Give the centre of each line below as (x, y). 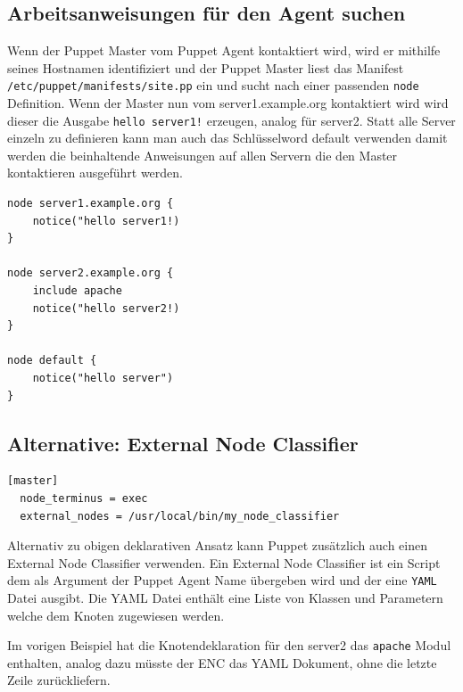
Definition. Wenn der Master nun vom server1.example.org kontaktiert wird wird (228, 103)
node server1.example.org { (91, 204)
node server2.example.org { (91, 273)
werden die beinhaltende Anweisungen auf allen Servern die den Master (203, 155)
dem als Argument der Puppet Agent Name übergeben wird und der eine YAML (222, 580)
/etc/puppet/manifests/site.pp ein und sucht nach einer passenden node (213, 85)
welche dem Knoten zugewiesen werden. (116, 615)
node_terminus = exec (84, 498)
